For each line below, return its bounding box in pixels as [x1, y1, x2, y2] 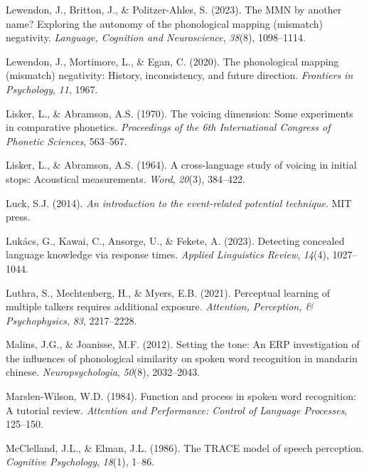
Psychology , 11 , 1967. [6, 81, 98, 96]
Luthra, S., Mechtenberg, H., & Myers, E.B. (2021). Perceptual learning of [6, 285, 331, 300]
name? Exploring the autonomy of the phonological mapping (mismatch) [6, 16, 323, 31]
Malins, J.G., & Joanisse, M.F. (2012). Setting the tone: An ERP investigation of [6, 337, 360, 352]
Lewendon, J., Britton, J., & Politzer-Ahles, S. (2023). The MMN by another [6, 2, 342, 16]
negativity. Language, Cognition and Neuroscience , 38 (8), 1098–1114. [6, 30, 306, 45]
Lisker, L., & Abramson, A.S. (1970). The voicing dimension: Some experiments [6, 105, 353, 120]
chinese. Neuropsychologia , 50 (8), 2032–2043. [6, 364, 200, 379]
